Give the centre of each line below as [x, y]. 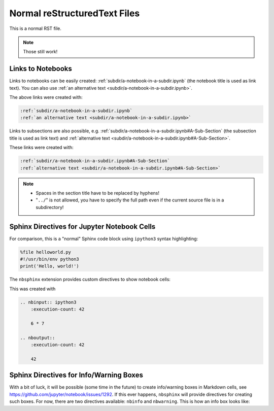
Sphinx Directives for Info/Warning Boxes [76, 375]
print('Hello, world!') [50, 266]
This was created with [32, 289]
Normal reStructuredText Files [75, 13]
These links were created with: [41, 148]
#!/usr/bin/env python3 [50, 259]
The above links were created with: [46, 97]
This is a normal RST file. [36, 28]
